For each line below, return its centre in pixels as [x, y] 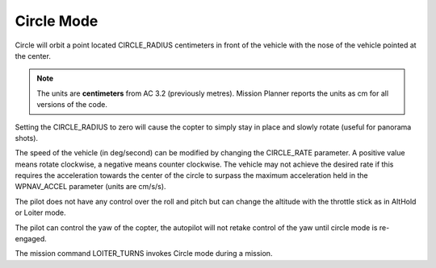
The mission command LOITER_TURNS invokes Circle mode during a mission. [144, 254]
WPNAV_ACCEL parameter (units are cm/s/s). [90, 187]
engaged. [31, 239]
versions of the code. [72, 105]
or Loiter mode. [40, 212]
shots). [27, 138]
